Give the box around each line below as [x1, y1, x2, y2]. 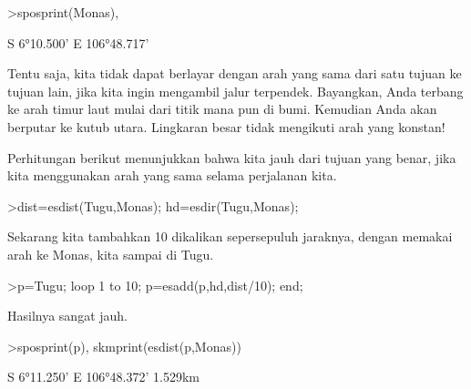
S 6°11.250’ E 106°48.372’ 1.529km [7, 367, 200, 386]
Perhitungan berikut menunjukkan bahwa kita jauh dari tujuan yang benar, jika [7, 148, 456, 167]
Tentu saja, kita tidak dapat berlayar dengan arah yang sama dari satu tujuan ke [7, 64, 462, 83]
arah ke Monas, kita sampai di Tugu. [7, 244, 214, 263]
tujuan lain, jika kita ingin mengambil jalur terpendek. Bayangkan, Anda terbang [7, 81, 464, 100]
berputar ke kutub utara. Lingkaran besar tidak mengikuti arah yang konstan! [7, 117, 445, 136]
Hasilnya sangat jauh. [7, 306, 128, 325]
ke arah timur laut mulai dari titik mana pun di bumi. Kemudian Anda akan [7, 99, 437, 118]
